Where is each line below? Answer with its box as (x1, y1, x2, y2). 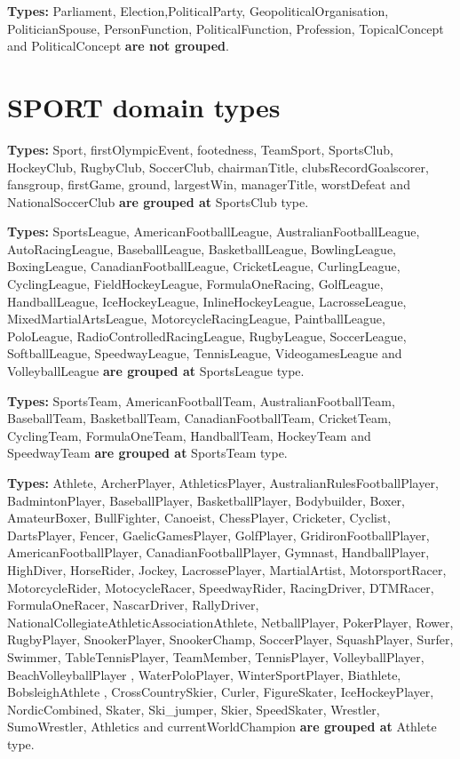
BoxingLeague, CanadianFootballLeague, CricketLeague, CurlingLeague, (7, 257, 401, 276)
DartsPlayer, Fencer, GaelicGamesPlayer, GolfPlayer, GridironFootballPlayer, (7, 525, 430, 544)
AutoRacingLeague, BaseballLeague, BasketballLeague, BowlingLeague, (7, 239, 397, 258)
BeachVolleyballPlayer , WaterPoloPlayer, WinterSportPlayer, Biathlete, (7, 665, 401, 683)
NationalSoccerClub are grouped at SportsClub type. (7, 192, 309, 211)
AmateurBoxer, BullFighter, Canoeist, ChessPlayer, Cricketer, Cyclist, (7, 508, 391, 527)
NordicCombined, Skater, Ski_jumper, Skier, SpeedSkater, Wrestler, (7, 699, 380, 718)
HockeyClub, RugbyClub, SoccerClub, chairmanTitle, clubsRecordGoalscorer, (7, 157, 429, 176)
